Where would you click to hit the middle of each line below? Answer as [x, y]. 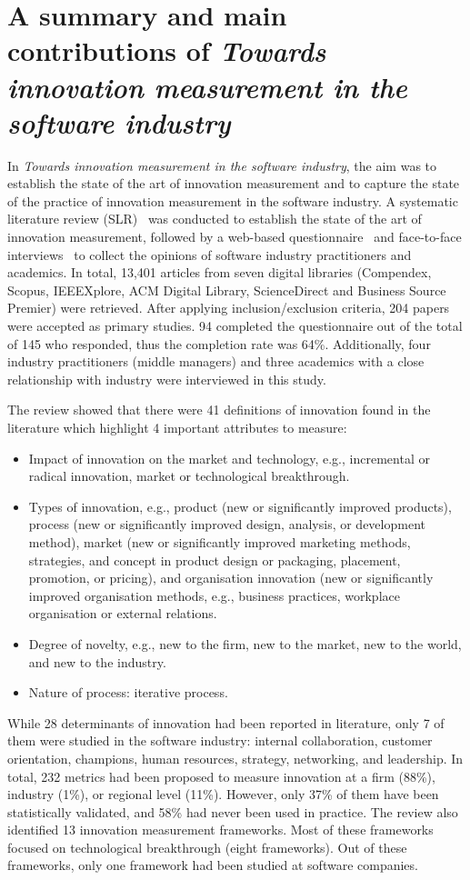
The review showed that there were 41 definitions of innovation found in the [219, 410]
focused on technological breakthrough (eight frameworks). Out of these [207, 847]
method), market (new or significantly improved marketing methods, [220, 541]
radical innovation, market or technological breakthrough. [189, 476]
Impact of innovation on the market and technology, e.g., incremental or [229, 458]
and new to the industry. [97, 661]
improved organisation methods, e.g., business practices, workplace [214, 595]
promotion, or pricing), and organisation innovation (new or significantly [231, 578]
